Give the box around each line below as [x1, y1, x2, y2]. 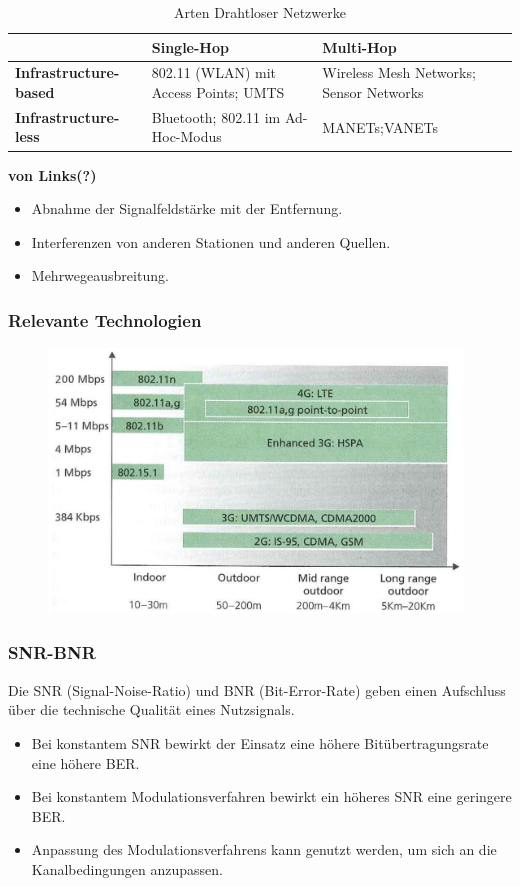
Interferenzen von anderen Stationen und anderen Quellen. [31, 231, 391, 252]
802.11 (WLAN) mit [151, 62, 276, 83]
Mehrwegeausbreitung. [31, 265, 169, 286]
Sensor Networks [322, 82, 424, 103]
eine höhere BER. [31, 752, 140, 773]
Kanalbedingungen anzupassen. [31, 858, 223, 879]
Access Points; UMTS [151, 82, 285, 103]
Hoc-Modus [151, 126, 222, 147]
